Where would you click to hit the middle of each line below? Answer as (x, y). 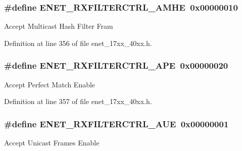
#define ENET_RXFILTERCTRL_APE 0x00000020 (116, 65)
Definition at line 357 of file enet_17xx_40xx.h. (78, 101)
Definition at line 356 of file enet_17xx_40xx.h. (78, 43)
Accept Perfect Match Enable (50, 84)
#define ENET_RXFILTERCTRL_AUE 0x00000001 (116, 123)
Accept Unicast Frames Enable (52, 143)
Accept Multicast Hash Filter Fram (59, 26)
